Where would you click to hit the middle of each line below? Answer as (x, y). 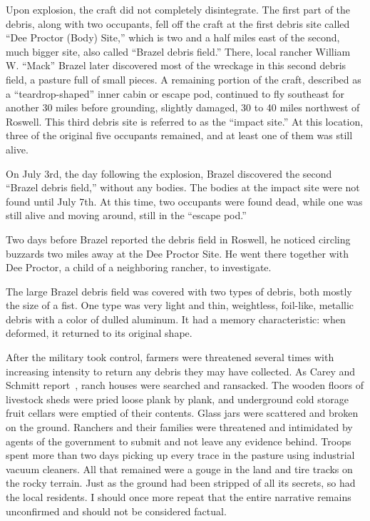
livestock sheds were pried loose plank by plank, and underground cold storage (177, 399)
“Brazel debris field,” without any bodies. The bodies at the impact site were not (183, 187)
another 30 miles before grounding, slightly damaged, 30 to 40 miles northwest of (183, 107)
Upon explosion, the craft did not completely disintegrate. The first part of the (178, 9)
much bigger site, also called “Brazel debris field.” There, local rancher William (178, 51)
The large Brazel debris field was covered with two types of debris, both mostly (179, 291)
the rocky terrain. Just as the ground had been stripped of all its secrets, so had (181, 483)
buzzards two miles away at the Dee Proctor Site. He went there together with (177, 253)
